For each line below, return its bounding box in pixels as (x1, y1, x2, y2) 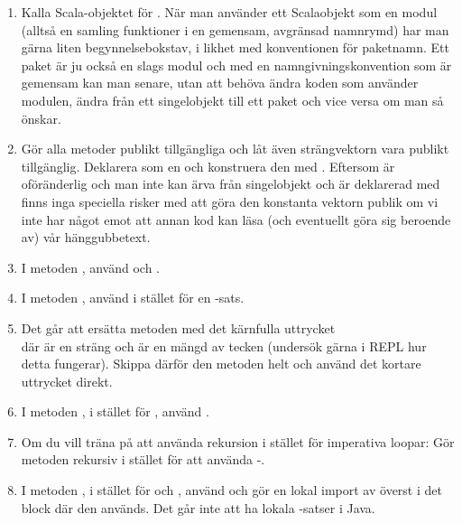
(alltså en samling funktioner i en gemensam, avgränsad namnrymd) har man (21, 20, 449, 39)
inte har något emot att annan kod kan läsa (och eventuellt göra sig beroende (21, 210, 451, 229)
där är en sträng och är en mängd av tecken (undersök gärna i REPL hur (21, 336, 427, 355)
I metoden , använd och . (21, 257, 161, 276)
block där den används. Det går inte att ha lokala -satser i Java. (21, 498, 375, 517)
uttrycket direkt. (21, 371, 113, 390)
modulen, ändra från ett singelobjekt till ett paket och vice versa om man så (21, 90, 444, 109)
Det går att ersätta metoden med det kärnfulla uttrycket (21, 318, 336, 337)
